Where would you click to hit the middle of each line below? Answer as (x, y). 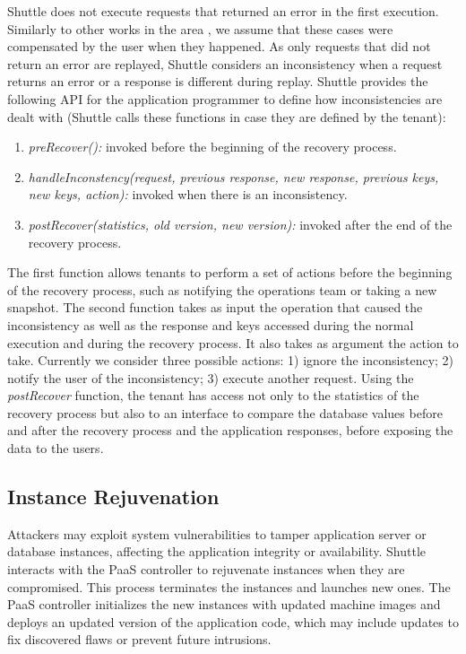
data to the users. (56, 448)
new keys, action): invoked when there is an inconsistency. (188, 194)
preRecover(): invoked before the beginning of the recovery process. (212, 147)
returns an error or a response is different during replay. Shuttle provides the (218, 81)
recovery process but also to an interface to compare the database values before (225, 412)
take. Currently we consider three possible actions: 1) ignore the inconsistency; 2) (231, 360)
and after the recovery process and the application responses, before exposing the (230, 430)
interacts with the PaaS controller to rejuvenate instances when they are (206, 569)
